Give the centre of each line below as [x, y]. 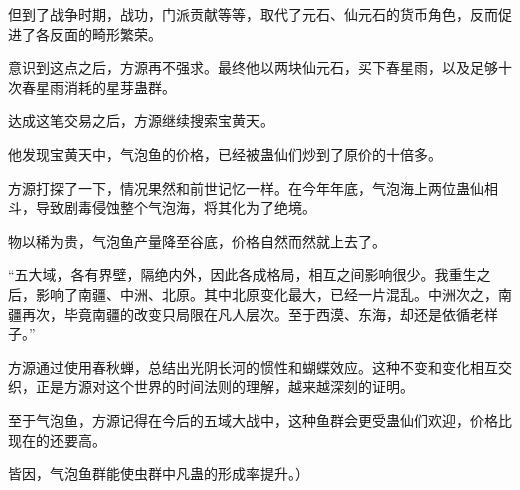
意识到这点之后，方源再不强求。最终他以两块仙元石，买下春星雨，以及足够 [253, 67]
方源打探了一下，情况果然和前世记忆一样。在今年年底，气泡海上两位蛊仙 [246, 187]
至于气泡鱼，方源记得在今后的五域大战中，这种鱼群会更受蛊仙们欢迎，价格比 [260, 419]
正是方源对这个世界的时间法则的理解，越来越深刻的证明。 [224, 386]
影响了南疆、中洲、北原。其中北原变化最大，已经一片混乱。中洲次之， [266, 293]
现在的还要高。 [57, 439]
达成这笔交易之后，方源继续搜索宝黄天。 [141, 120]
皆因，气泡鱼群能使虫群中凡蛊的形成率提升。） [158, 473]
